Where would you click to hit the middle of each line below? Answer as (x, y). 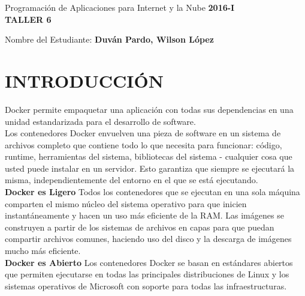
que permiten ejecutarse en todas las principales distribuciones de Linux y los (147, 274)
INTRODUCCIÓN (84, 80)
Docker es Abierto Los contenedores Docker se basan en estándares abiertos (149, 262)
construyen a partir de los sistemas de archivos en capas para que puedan (140, 227)
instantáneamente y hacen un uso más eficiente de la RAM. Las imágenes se (144, 215)
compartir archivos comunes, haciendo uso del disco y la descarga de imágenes (148, 239)
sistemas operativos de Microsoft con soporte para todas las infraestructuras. (146, 285)
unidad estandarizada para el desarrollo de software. (100, 121)
